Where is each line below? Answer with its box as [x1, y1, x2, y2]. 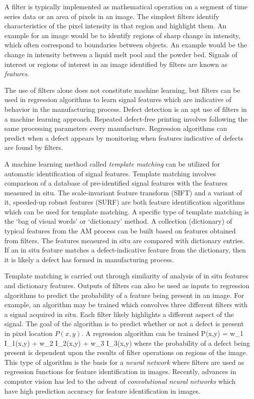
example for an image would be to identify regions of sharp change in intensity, [4, 30, 240, 40]
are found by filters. [4, 142, 63, 152]
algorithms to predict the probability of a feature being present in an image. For [4, 290, 244, 300]
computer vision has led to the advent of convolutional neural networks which [4, 376, 236, 386]
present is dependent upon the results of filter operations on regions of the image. [4, 347, 248, 357]
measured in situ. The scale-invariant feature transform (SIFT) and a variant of [4, 187, 242, 197]
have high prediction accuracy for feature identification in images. [4, 385, 200, 396]
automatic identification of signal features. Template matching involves [4, 168, 216, 178]
